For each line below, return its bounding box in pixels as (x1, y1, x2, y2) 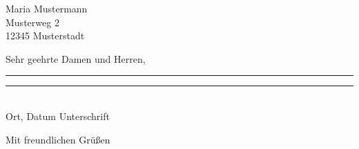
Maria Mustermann (6, 1, 88, 15)
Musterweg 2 (6, 14, 59, 29)
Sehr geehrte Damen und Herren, (6, 51, 146, 66)
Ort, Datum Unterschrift (6, 108, 110, 123)
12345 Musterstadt (6, 28, 85, 43)
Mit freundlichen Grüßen (6, 132, 110, 146)
